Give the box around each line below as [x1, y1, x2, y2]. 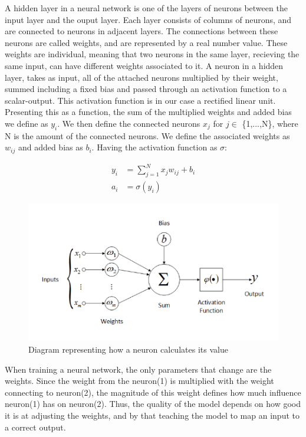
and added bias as [18, 141, 83, 153]
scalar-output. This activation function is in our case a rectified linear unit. [5, 94, 276, 106]
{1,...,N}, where [242, 117, 298, 129]
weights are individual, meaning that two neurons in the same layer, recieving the [5, 48, 300, 60]
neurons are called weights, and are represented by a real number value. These [5, 36, 288, 48]
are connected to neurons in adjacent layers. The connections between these [5, 25, 278, 37]
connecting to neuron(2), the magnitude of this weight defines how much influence [5, 386, 301, 398]
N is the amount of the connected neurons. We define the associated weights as [5, 129, 290, 142]
